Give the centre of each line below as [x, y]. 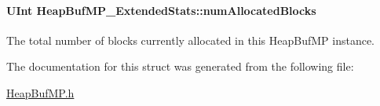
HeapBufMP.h [40, 92]
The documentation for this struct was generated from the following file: [180, 66]
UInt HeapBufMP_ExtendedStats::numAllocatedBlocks [161, 10]
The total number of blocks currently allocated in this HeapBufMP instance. [190, 40]
